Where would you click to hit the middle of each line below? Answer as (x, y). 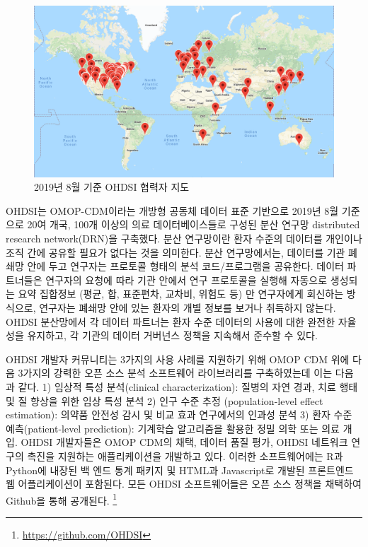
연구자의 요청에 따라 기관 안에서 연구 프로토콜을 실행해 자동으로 (186, 280)
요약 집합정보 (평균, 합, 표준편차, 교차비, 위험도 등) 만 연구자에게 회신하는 (181, 294)
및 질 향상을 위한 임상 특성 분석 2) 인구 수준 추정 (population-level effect (165, 400)
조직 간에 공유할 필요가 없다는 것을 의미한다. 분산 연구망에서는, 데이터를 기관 (176, 252)
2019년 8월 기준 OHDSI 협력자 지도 (112, 187)
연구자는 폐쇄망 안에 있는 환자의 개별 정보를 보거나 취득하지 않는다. (188, 307)
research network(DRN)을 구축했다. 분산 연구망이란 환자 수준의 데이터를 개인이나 (184, 239)
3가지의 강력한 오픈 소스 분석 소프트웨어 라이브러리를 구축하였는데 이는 (175, 373)
